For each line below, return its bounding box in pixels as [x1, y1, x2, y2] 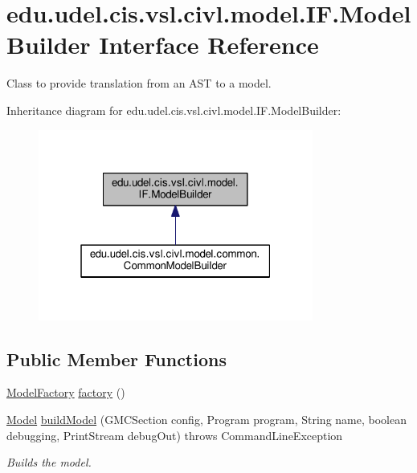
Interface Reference [99, 28, 319, 61]
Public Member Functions [6, 346, 227, 371]
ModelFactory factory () [6, 384, 125, 401]
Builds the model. [6, 454, 92, 471]
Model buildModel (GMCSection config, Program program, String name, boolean [6, 411, 407, 428]
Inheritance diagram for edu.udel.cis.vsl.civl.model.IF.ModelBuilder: [6, 101, 341, 118]
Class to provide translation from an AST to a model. [6, 75, 272, 92]
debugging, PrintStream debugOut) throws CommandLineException [6, 426, 343, 443]
